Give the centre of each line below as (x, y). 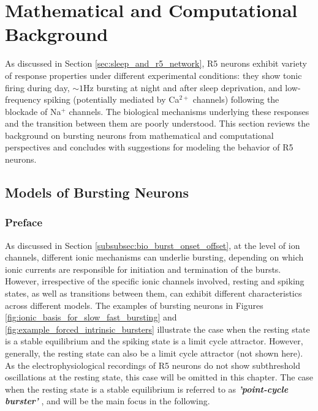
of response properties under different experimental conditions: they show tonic (153, 75)
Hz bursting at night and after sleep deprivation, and (183, 87)
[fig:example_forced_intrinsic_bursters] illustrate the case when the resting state (157, 329)
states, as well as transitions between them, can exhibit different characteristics (153, 293)
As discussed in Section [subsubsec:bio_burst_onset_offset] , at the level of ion (153, 245)
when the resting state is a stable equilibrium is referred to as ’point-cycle (147, 389)
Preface (24, 222)
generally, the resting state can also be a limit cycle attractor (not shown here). (154, 353)
